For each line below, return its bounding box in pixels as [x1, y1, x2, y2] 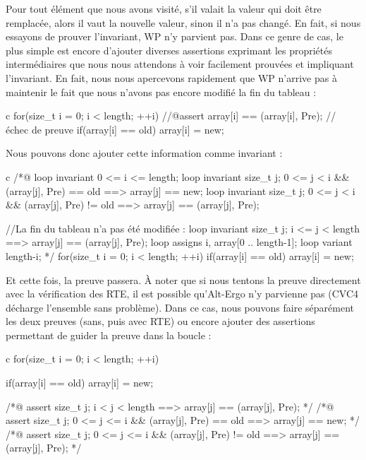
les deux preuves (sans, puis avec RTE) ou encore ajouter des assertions [6, 314, 315, 329]
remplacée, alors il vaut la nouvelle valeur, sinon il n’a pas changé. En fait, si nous [6, 15, 361, 30]
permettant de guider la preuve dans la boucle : [6, 327, 212, 342]
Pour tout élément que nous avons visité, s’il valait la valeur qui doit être [6, 1, 322, 16]
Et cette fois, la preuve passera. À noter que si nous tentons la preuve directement [6, 272, 361, 287]
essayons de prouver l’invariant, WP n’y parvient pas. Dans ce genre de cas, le [6, 29, 343, 44]
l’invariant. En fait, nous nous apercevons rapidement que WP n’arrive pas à [6, 70, 337, 85]
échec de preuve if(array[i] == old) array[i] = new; [6, 122, 224, 136]
